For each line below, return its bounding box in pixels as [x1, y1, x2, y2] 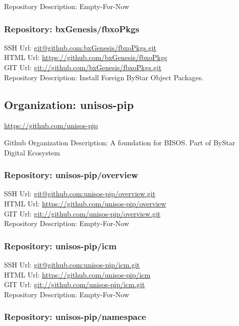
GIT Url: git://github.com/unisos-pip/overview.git [4, 208, 161, 219]
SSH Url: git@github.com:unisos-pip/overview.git [4, 188, 156, 199]
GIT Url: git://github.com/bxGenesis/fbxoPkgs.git [4, 62, 162, 72]
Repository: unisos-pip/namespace [4, 310, 146, 323]
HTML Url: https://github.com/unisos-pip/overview [4, 198, 166, 208]
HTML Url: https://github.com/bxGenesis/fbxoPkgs [4, 52, 167, 63]
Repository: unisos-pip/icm [4, 239, 117, 252]
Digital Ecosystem [4, 147, 60, 157]
